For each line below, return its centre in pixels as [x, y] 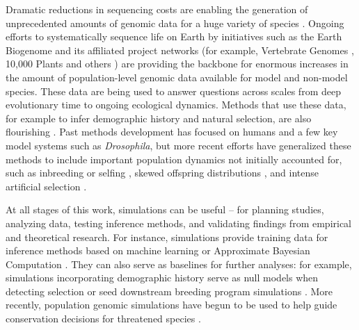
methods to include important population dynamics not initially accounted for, [174, 159]
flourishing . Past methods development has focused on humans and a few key [172, 132]
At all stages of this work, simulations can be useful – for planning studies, [165, 209]
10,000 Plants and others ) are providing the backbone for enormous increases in [177, 64]
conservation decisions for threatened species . [103, 319]
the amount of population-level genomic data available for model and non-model [177, 77]
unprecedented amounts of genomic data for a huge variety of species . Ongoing [175, 23]
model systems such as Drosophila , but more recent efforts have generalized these [178, 145]
